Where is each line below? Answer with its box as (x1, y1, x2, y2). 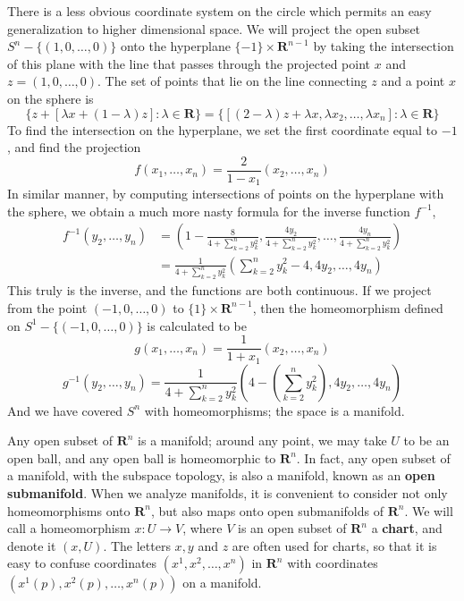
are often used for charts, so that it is (232, 536, 437, 554)
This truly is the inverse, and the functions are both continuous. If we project (7, 281, 432, 300)
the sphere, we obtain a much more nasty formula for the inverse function (7, 201, 410, 220)
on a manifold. (182, 573, 262, 592)
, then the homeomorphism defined (252, 298, 443, 317)
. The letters (103, 536, 171, 554)
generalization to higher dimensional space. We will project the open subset (7, 19, 421, 38)
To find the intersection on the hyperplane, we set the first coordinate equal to (7, 120, 438, 139)
